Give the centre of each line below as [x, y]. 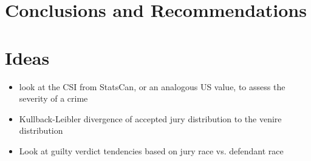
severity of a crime [53, 98]
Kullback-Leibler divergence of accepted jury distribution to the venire [150, 118]
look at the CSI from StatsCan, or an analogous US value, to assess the [152, 86]
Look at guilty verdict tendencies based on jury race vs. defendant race [151, 150]
